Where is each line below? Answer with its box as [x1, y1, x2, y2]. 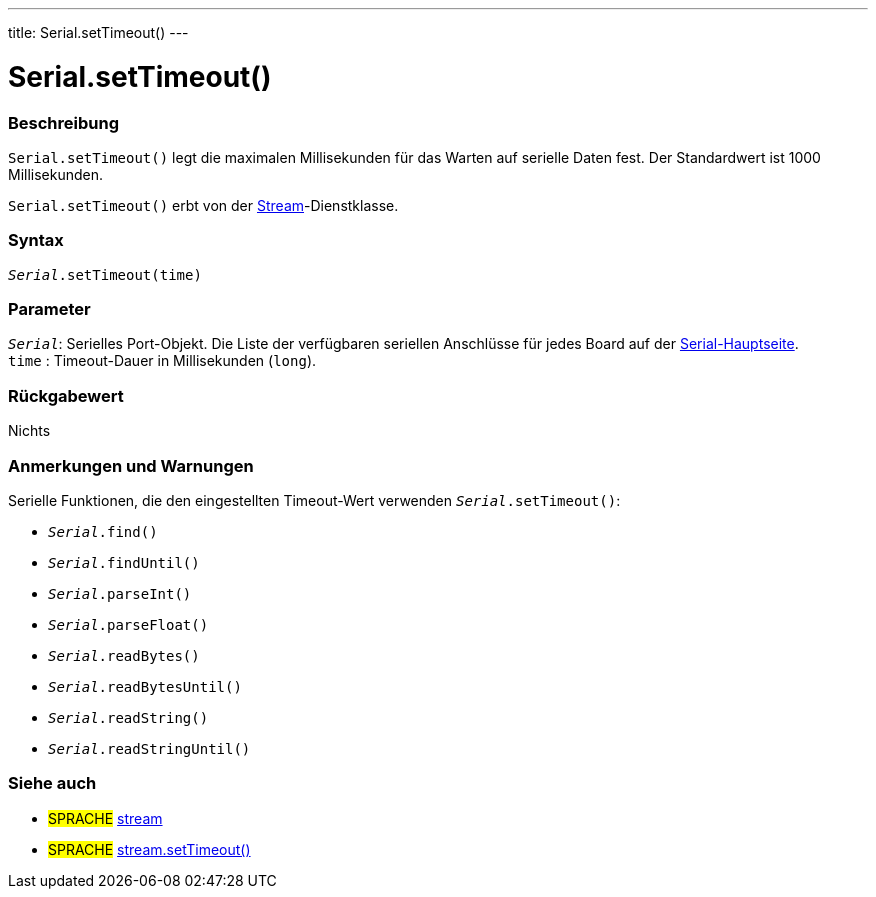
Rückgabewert [8, 385, 124, 406]
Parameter [8, 299, 91, 319]
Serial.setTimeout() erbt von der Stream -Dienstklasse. [8, 196, 399, 214]
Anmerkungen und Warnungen [8, 455, 254, 476]
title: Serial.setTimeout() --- [8, 24, 189, 41]
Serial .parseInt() [48, 585, 192, 602]
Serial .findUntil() [48, 554, 200, 571]
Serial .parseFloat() [48, 616, 209, 633]
